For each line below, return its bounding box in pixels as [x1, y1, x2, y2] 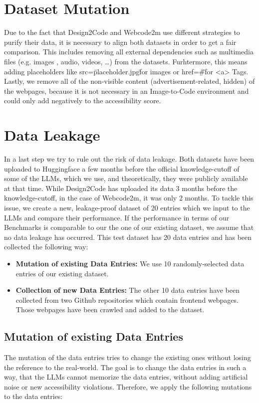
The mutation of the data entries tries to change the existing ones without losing [4, 352, 251, 363]
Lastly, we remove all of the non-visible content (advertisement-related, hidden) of [4, 76, 255, 86]
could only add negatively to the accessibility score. [4, 95, 161, 106]
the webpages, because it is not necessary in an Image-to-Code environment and [4, 85, 249, 96]
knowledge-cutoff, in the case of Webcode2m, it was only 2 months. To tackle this [4, 193, 254, 203]
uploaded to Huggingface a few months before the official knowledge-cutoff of [4, 163, 240, 174]
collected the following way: [4, 241, 88, 252]
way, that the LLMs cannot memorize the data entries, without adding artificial [4, 372, 248, 382]
